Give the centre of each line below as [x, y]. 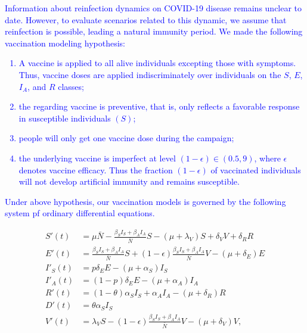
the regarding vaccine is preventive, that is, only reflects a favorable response [159, 106]
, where [267, 158]
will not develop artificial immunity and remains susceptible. [129, 181]
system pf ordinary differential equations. [80, 213]
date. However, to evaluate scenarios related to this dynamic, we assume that [146, 19]
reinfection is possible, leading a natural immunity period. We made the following [154, 31]
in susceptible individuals [65, 118]
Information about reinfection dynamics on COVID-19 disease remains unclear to [153, 8]
